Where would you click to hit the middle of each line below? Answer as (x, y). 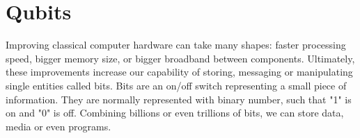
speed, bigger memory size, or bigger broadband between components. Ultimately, (180, 58)
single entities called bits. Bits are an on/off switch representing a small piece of (176, 85)
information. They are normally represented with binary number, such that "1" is (179, 99)
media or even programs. (58, 126)
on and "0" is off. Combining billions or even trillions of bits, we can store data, (175, 113)
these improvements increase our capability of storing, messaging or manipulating (179, 72)
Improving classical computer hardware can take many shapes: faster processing (176, 45)
